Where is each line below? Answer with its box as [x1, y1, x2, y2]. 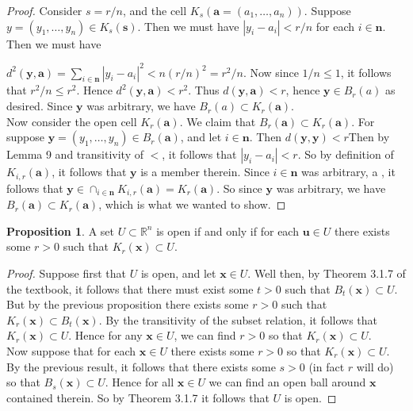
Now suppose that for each [6, 342, 136, 359]
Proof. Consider [6, 2, 82, 18]
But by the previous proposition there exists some [6, 296, 249, 313]
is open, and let [140, 264, 216, 281]
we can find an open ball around [208, 374, 366, 390]
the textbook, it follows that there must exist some [6, 280, 254, 297]
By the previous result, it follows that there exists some [6, 358, 276, 375]
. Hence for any [68, 327, 143, 344]
